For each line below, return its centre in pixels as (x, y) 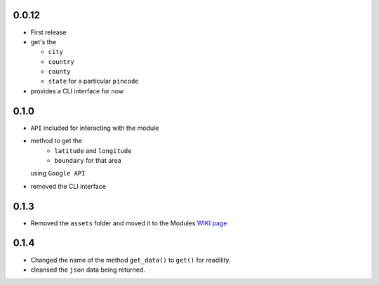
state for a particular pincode (94, 81)
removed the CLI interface (68, 186)
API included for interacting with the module (95, 128)
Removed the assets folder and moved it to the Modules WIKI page (129, 223)
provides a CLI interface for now (77, 91)
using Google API (58, 173)
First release (48, 32)
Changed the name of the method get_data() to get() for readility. (131, 260)
